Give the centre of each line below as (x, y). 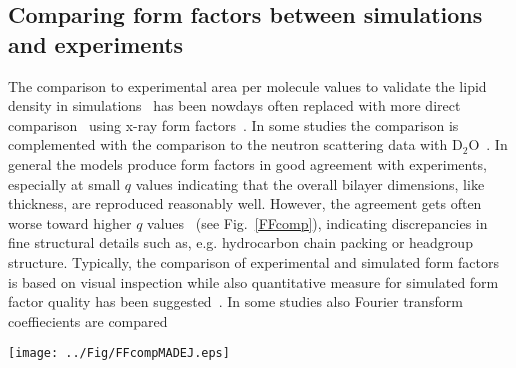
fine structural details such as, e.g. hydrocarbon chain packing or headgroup (240, 242)
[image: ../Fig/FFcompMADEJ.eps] (119, 353)
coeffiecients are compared (88, 320)
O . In (488, 144)
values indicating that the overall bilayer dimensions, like (310, 183)
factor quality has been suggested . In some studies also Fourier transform (235, 301)
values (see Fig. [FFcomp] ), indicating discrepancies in (317, 222)
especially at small (64, 183)
